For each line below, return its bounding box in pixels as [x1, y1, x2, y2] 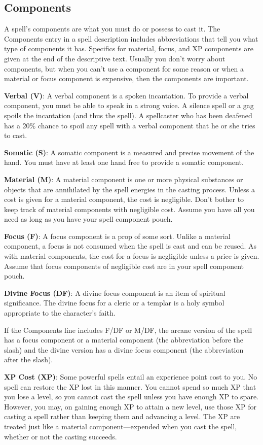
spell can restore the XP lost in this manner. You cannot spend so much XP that [4, 381, 256, 392]
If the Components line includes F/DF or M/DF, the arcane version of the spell [4, 324, 252, 335]
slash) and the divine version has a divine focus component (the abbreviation [4, 344, 244, 355]
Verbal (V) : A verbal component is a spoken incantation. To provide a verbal [4, 90, 249, 100]
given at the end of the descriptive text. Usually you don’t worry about [4, 53, 226, 63]
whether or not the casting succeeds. [4, 431, 117, 441]
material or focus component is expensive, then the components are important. [4, 73, 249, 84]
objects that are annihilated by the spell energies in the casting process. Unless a [4, 184, 255, 194]
